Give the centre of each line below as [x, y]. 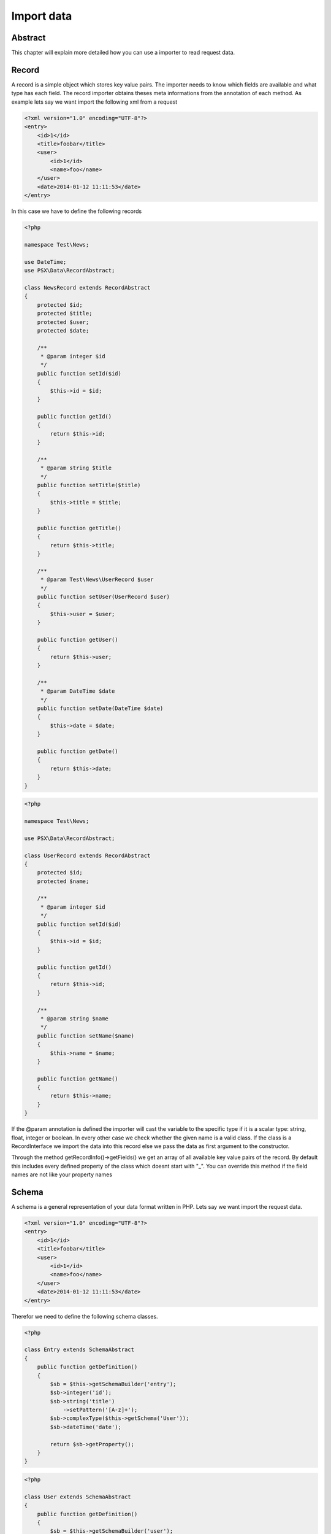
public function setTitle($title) [89, 485]
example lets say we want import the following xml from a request [94, 102]
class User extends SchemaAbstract [78, 1497]
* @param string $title [76, 468]
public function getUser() [78, 639]
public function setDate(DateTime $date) [100, 708]
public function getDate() [78, 751]
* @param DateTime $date [78, 691]
